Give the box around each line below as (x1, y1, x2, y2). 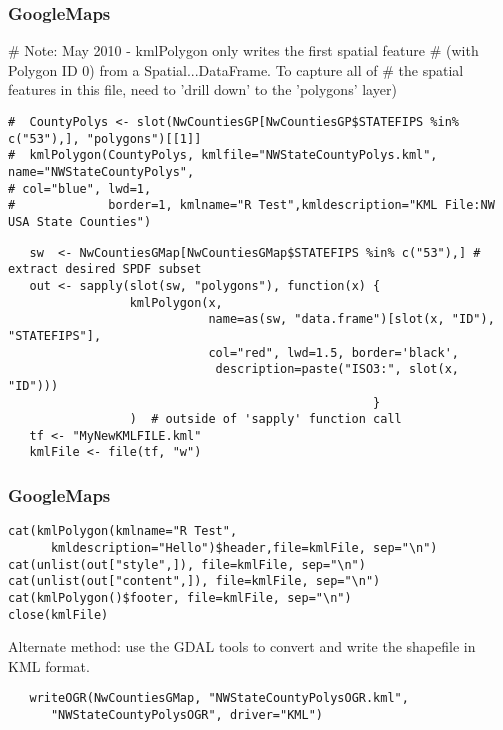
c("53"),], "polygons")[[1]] (8, 131, 202, 146)
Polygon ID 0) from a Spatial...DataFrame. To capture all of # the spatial (8, 59, 464, 80)
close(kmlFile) (8, 607, 109, 622)
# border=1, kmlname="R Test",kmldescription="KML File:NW (8, 198, 495, 213)
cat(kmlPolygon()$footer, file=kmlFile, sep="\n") (8, 590, 352, 605)
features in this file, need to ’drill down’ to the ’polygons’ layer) (8, 79, 397, 100)
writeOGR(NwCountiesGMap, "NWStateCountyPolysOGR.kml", (29, 691, 409, 706)
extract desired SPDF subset (8, 262, 202, 277)
